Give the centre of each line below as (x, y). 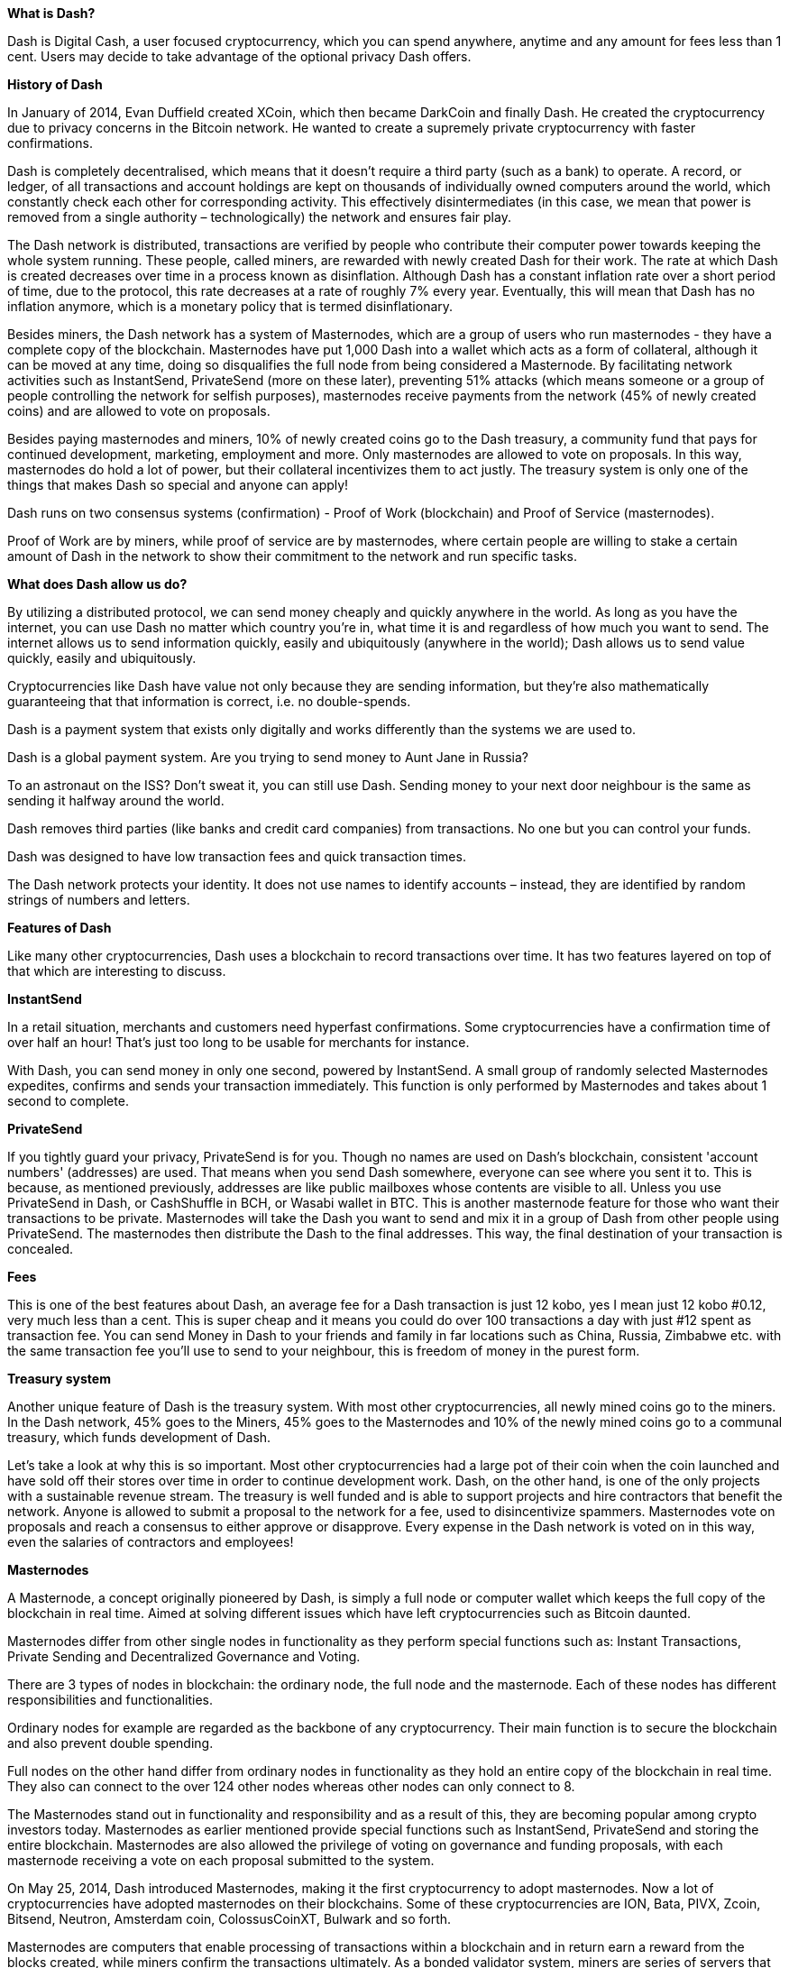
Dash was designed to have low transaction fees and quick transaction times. (237, 856)
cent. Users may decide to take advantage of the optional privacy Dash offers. (239, 56)
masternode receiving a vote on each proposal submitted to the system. (221, 1860)
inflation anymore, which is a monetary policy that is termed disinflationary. (230, 306)
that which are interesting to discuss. (117, 971)
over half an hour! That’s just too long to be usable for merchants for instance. (239, 1042)
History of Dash (55, 84)
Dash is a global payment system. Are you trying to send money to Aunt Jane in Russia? (268, 757)
